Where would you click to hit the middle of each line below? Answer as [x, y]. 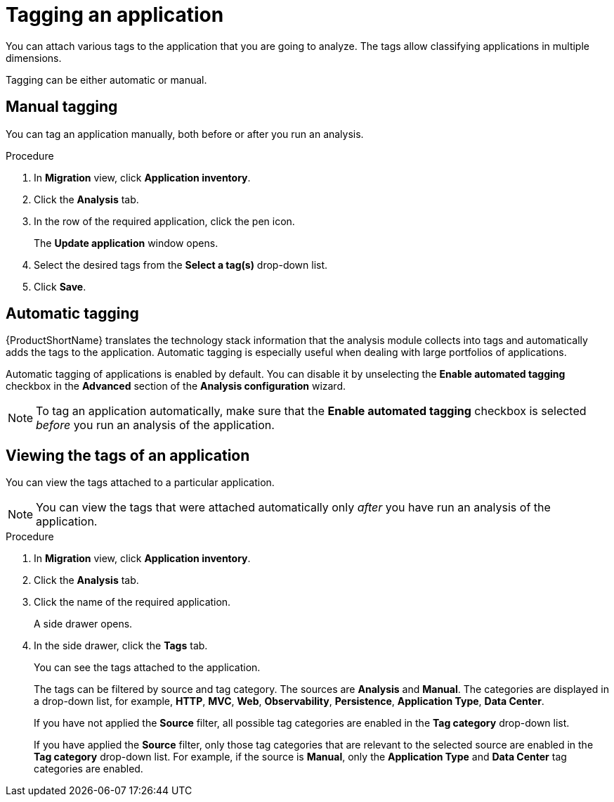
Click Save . [60, 286]
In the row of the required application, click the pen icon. [164, 221]
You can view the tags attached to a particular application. [140, 483]
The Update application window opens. [126, 243]
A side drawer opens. [83, 624]
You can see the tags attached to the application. [147, 668]
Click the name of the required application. [132, 602]
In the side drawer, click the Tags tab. [121, 646]
